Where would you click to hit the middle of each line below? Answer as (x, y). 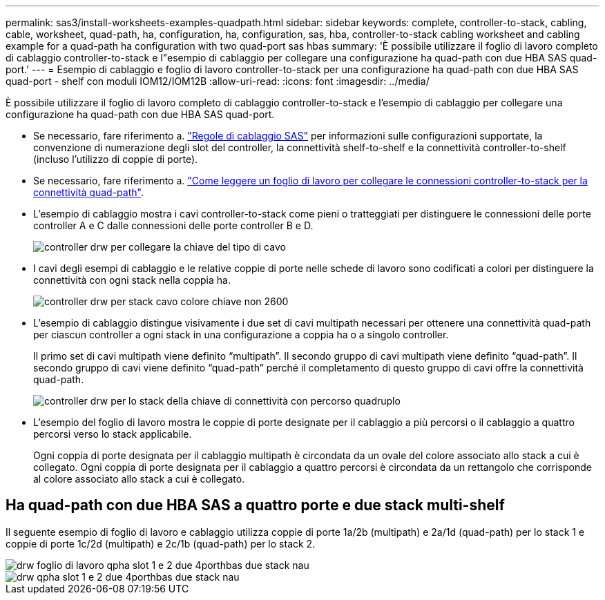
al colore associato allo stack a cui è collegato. (139, 479)
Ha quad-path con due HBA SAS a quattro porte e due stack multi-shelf (255, 505)
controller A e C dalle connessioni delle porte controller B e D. (173, 225)
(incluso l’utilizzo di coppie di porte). (116, 159)
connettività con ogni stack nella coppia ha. (132, 280)
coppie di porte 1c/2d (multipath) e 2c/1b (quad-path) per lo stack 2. (161, 543)
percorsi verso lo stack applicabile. (113, 434)
